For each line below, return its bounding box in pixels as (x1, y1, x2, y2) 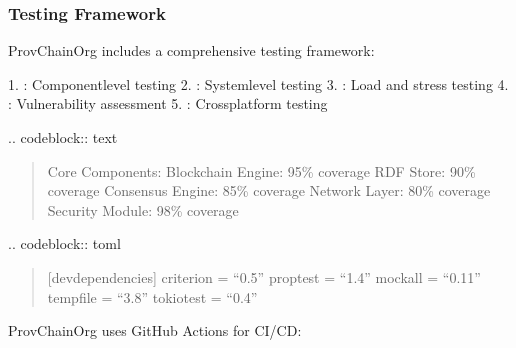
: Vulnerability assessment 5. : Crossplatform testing (8, 93, 328, 114)
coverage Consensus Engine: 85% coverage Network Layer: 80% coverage (47, 180, 491, 201)
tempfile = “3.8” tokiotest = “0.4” (47, 286, 258, 307)
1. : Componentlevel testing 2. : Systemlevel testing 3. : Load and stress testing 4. (8, 73, 509, 94)
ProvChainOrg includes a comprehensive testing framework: (8, 40, 375, 61)
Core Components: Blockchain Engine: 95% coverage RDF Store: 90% (47, 160, 476, 181)
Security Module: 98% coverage (47, 199, 239, 220)
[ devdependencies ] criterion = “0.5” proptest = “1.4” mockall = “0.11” (47, 266, 481, 287)
